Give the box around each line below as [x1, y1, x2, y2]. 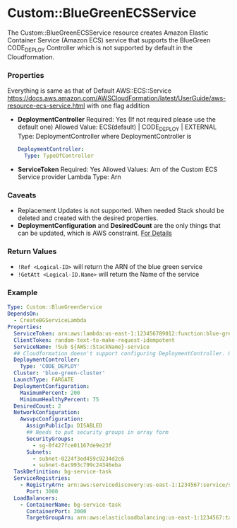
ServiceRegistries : [13, 475, 71, 482]
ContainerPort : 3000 [25, 507, 87, 515]
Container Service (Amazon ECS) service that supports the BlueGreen [7, 35, 211, 44]
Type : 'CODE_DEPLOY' [20, 363, 80, 370]
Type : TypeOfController [24, 152, 94, 159]
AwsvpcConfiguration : [20, 415, 83, 423]
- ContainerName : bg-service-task [20, 501, 121, 508]
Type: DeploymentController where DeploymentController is [17, 132, 192, 140]
